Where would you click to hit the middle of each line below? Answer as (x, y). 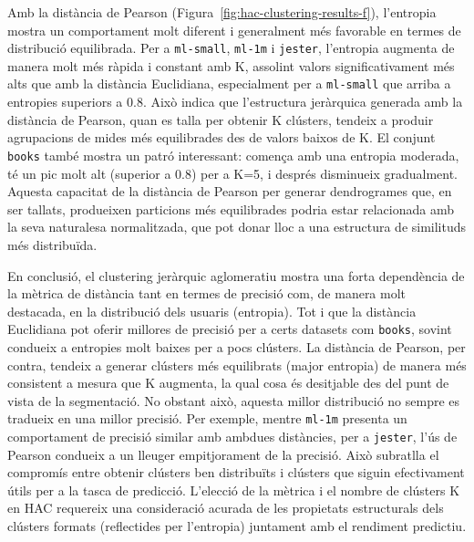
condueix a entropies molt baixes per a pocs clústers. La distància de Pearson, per (237, 346)
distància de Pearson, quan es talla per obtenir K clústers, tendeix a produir (221, 119)
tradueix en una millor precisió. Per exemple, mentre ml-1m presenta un (207, 418)
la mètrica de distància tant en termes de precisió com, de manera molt (207, 293)
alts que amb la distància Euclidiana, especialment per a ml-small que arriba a (229, 83)
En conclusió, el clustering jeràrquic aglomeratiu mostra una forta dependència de (236, 275)
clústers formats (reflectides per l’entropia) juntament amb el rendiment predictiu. (237, 526)
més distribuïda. (52, 244)
